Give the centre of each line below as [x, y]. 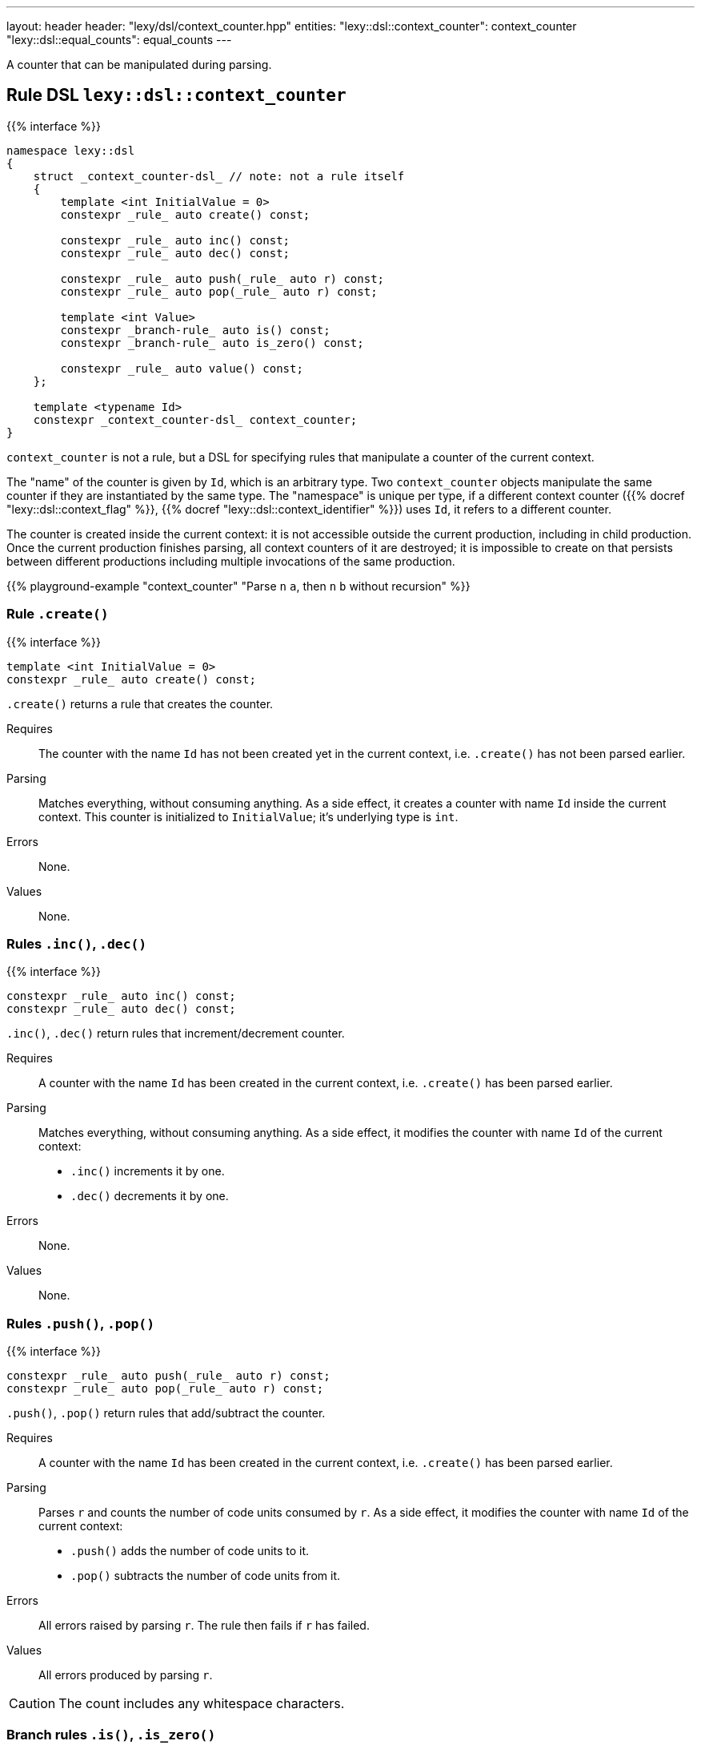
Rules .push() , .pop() [81, 1323]
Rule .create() [58, 614]
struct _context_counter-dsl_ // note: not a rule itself [219, 176]
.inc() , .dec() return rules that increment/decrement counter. [176, 1034]
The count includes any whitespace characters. [202, 1704]
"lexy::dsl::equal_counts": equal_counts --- [119, 40]
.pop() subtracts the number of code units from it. [206, 1576]
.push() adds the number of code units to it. [190, 1551]
